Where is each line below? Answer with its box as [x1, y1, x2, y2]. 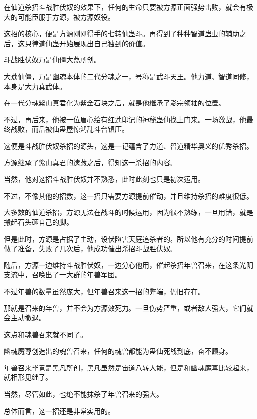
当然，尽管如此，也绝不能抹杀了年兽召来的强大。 [4, 389, 163, 399]
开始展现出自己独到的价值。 [59, 38, 149, 48]
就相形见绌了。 [4, 372, 52, 382]
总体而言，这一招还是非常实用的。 [4, 405, 115, 416]
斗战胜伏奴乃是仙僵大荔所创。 [4, 54, 101, 65]
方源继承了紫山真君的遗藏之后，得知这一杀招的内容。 [4, 157, 177, 167]
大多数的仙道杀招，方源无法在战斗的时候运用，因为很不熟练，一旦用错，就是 [4, 207, 253, 217]
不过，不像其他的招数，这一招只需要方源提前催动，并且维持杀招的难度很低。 [4, 190, 253, 201]
